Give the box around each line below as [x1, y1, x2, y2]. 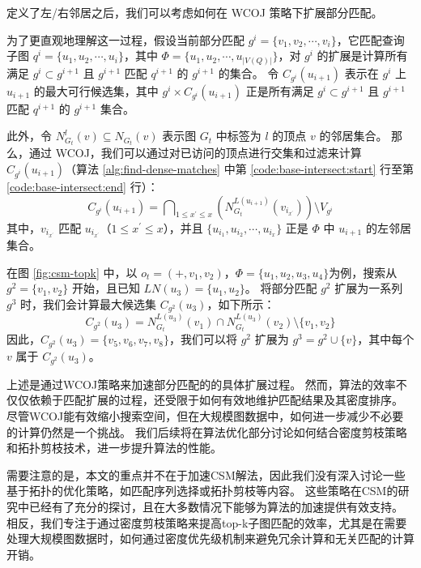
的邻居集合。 [319, 127, 388, 144]
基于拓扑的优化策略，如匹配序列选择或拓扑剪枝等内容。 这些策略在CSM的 [6, 482, 398, 499]
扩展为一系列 [334, 280, 403, 297]
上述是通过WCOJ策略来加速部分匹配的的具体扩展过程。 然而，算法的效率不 [6, 375, 407, 392]
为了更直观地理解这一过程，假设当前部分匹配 [6, 31, 245, 48]
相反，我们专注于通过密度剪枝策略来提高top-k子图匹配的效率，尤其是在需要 [6, 514, 407, 531]
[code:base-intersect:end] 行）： [6, 177, 159, 194]
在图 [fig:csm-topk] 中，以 [6, 263, 138, 280]
